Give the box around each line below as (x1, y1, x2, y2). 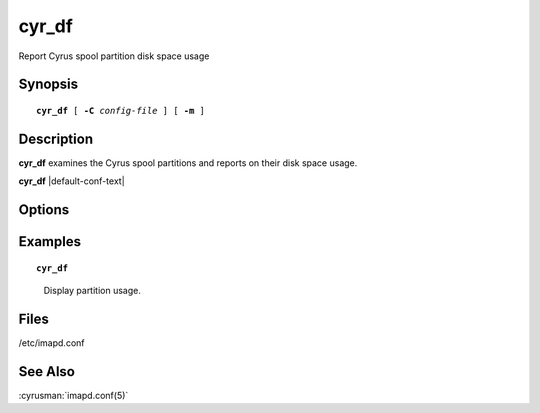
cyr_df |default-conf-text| (18, 175, 125, 187)
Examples (18, 233, 82, 250)
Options (18, 201, 70, 219)
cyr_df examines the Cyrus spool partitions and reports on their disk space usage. (18, 156, 358, 169)
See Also (18, 363, 75, 380)
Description (18, 130, 94, 147)
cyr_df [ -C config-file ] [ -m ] (36, 105, 205, 116)
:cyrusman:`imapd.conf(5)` (18, 389, 129, 401)
